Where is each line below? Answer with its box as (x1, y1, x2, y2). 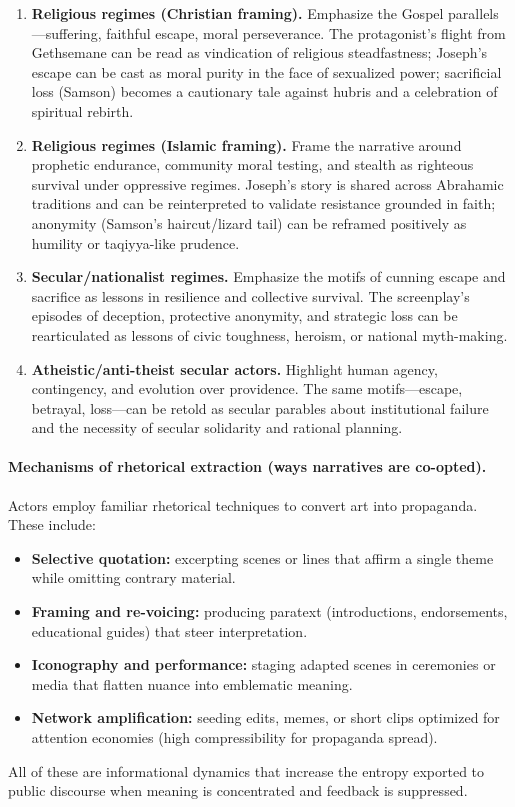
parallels (448, 3, 499, 23)
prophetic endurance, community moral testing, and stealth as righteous (31, 154, 474, 175)
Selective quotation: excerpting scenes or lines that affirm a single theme (31, 547, 494, 568)
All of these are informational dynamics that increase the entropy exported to (8, 760, 485, 781)
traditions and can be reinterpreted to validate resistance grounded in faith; (31, 193, 496, 214)
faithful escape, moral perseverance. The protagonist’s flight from (106, 22, 506, 43)
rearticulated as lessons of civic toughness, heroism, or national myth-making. (31, 324, 508, 345)
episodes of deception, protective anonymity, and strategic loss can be (31, 305, 458, 326)
